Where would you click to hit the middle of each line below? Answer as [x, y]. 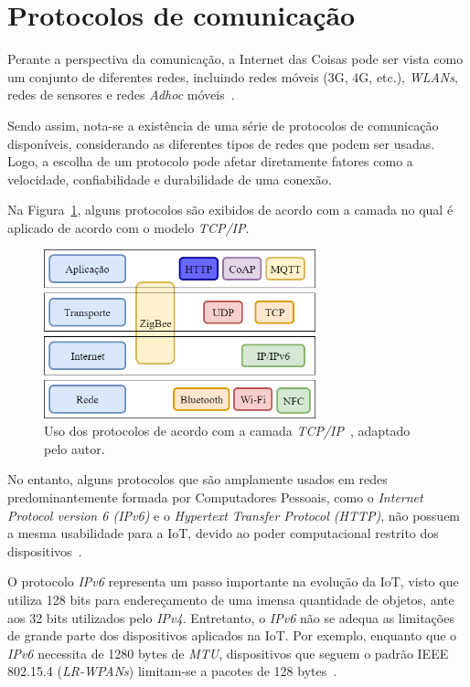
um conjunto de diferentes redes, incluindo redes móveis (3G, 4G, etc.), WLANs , [233, 76]
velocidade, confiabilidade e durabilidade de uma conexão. [170, 179]
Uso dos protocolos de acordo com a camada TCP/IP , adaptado [227, 431]
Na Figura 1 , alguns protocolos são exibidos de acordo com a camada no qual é [230, 210]
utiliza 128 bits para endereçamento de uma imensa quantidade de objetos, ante [231, 600]
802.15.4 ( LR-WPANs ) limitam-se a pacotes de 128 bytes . [172, 671]
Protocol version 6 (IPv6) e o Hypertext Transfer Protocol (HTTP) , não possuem [234, 515]
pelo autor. [75, 448]
